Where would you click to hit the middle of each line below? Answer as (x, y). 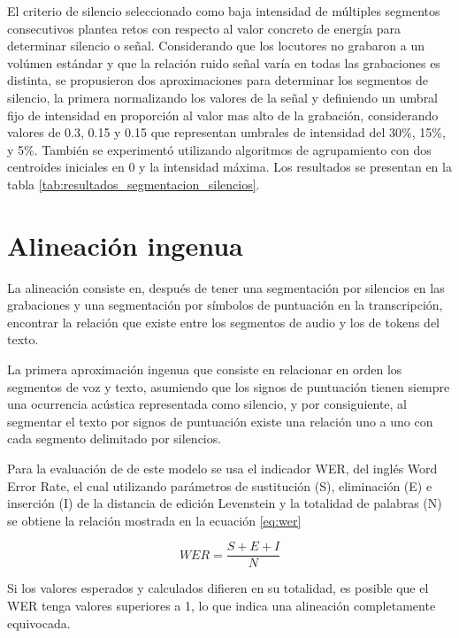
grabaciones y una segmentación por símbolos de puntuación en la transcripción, (225, 305)
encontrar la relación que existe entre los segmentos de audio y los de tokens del (223, 322)
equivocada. (39, 623)
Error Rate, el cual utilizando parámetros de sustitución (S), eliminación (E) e (220, 485)
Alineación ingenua (125, 245)
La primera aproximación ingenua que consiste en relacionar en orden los (205, 369)
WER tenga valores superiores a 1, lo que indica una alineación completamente (222, 606)
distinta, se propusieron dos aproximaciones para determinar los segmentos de (218, 80)
